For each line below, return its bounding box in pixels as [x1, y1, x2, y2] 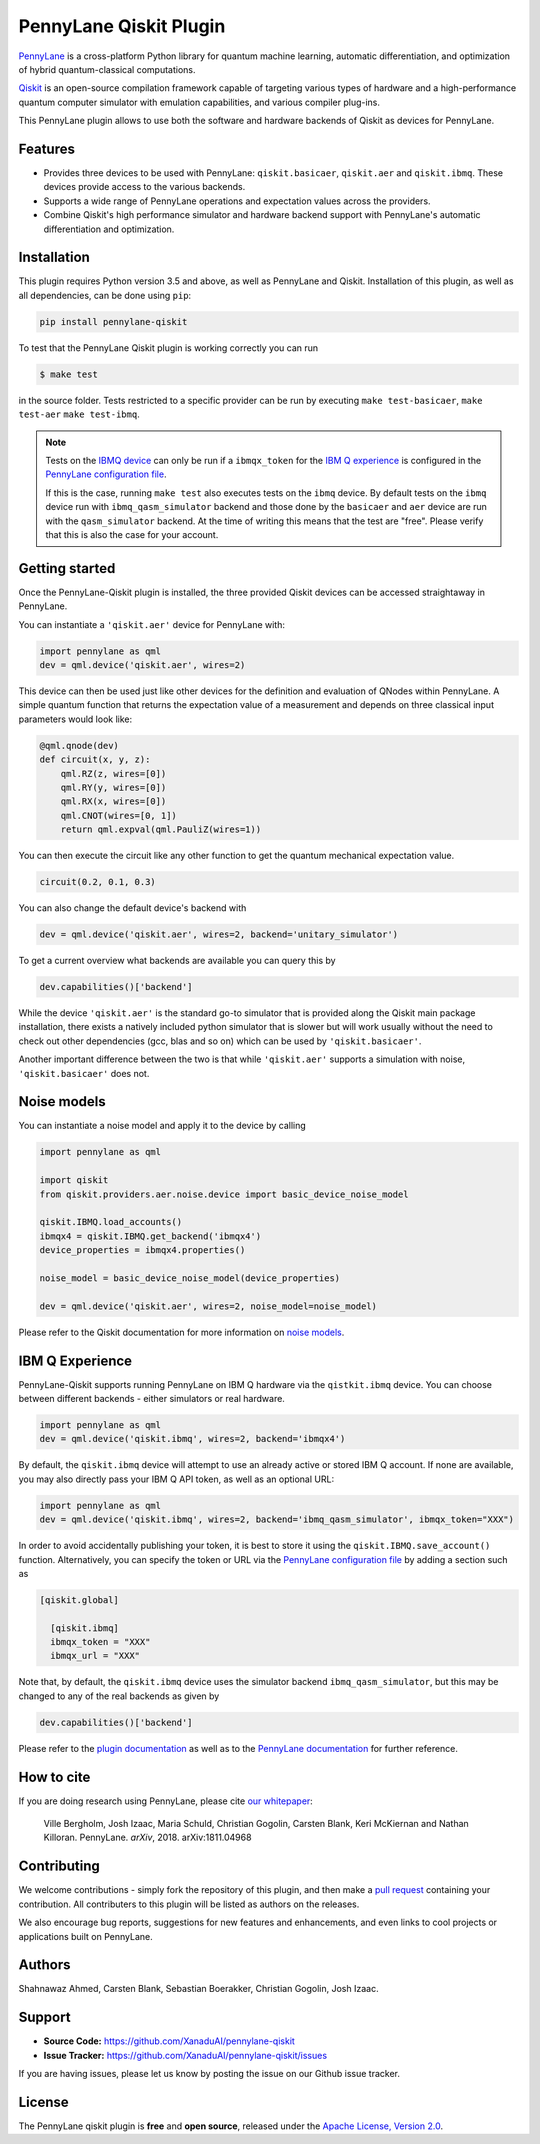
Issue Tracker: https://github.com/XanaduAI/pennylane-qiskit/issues [43, 2049, 328, 2061]
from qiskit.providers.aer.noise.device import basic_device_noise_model [39, 1188, 409, 1200]
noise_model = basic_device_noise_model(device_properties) [39, 1272, 341, 1284]
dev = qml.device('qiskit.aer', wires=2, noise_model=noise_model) [39, 1300, 378, 1312]
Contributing [18, 1858, 100, 1875]
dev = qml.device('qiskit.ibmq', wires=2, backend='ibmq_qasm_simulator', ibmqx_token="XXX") [39, 1514, 515, 1525]
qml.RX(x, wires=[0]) [60, 796, 167, 807]
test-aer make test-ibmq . [18, 408, 140, 420]
